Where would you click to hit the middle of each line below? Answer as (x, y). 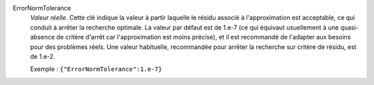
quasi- (350, 27)
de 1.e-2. (43, 56)
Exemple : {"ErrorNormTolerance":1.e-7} (96, 69)
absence (43, 37)
